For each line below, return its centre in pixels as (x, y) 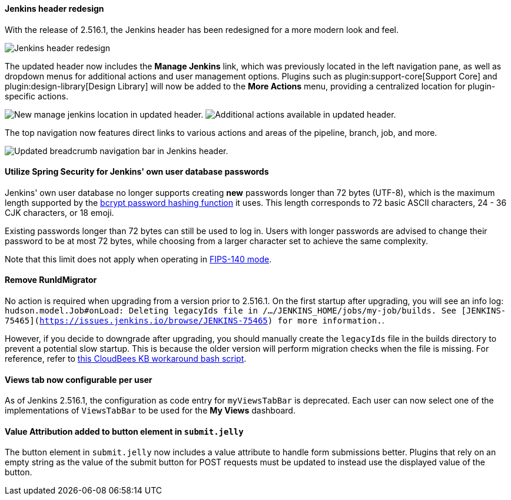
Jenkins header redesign (54, 9)
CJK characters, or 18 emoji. (59, 212)
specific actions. (36, 96)
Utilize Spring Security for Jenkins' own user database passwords (137, 172)
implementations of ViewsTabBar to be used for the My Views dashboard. (150, 411)
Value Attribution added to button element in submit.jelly (124, 431)
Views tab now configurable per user (79, 379)
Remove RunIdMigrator (51, 280)
